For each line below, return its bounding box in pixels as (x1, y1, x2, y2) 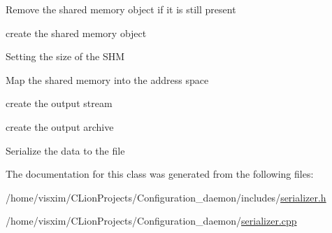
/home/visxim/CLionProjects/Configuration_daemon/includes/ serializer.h (6, 190, 326, 204)
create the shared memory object (6, 25, 147, 40)
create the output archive (6, 119, 114, 134)
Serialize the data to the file (6, 143, 125, 157)
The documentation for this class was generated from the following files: (6, 167, 314, 181)
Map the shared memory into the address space (6, 72, 209, 87)
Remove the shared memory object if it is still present (6, 2, 236, 16)
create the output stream (6, 96, 113, 111)
